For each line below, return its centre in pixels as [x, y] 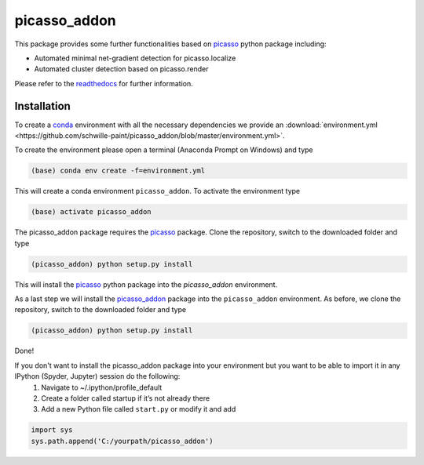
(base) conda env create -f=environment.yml [118, 171]
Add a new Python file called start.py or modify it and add [139, 409]
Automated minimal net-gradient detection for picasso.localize [135, 58]
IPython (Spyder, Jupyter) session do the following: [97, 376]
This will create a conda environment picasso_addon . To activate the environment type [157, 191]
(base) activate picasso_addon [91, 212]
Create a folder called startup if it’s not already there [126, 398]
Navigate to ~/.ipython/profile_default [102, 387]
